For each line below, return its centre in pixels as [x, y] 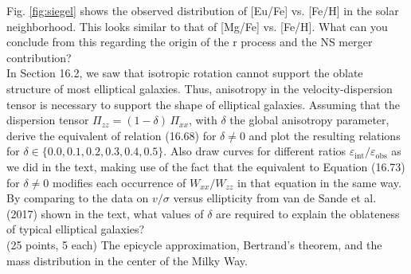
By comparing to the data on [78, 198]
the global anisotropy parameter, [309, 120]
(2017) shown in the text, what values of [105, 213]
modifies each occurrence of [119, 182]
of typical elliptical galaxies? [76, 229]
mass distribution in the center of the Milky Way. [127, 260]
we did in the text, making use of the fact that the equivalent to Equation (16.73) [206, 166]
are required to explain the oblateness [308, 213]
